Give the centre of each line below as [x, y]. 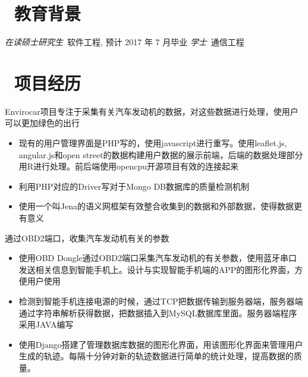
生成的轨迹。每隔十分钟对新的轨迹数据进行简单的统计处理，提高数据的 [156, 356]
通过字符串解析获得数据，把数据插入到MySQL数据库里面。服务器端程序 [158, 312]
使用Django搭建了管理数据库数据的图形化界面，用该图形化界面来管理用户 [161, 344]
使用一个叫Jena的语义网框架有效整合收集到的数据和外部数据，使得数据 [156, 206]
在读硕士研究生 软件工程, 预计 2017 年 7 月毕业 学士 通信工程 [125, 42]
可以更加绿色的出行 [42, 123]
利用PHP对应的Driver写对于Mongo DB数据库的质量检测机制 [134, 186]
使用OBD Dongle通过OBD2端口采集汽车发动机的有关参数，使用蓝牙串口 [158, 258]
